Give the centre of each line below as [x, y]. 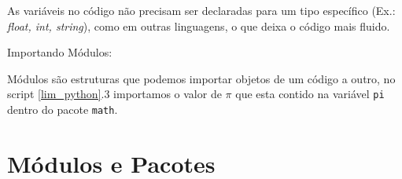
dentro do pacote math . [63, 110]
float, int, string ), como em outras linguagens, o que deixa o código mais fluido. [199, 26]
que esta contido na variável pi [310, 94]
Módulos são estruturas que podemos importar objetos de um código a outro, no [201, 78]
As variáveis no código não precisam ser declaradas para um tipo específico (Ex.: [201, 10]
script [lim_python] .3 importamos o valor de [114, 94]
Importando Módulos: [60, 52]
